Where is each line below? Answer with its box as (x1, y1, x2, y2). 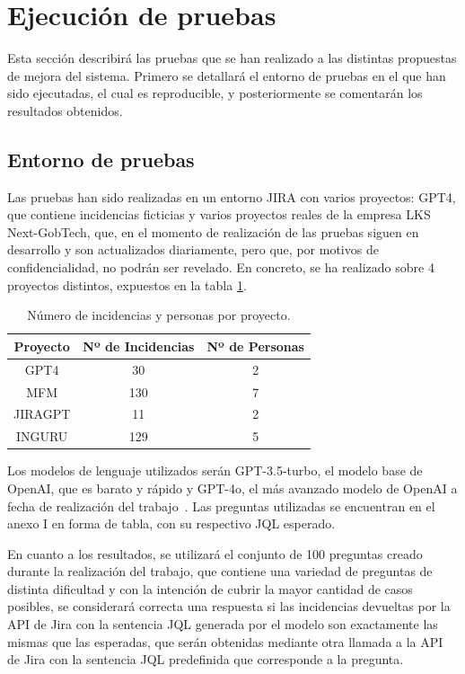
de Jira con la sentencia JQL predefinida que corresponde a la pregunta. (7, 650, 404, 669)
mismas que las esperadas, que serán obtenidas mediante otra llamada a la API (7, 632, 443, 651)
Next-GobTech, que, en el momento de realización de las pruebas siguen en (7, 222, 419, 241)
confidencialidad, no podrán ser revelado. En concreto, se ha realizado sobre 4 (7, 258, 434, 277)
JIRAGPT (13, 404, 71, 423)
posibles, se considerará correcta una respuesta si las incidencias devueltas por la (7, 597, 451, 616)
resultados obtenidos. (7, 101, 123, 120)
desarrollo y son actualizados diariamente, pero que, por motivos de (7, 240, 379, 259)
